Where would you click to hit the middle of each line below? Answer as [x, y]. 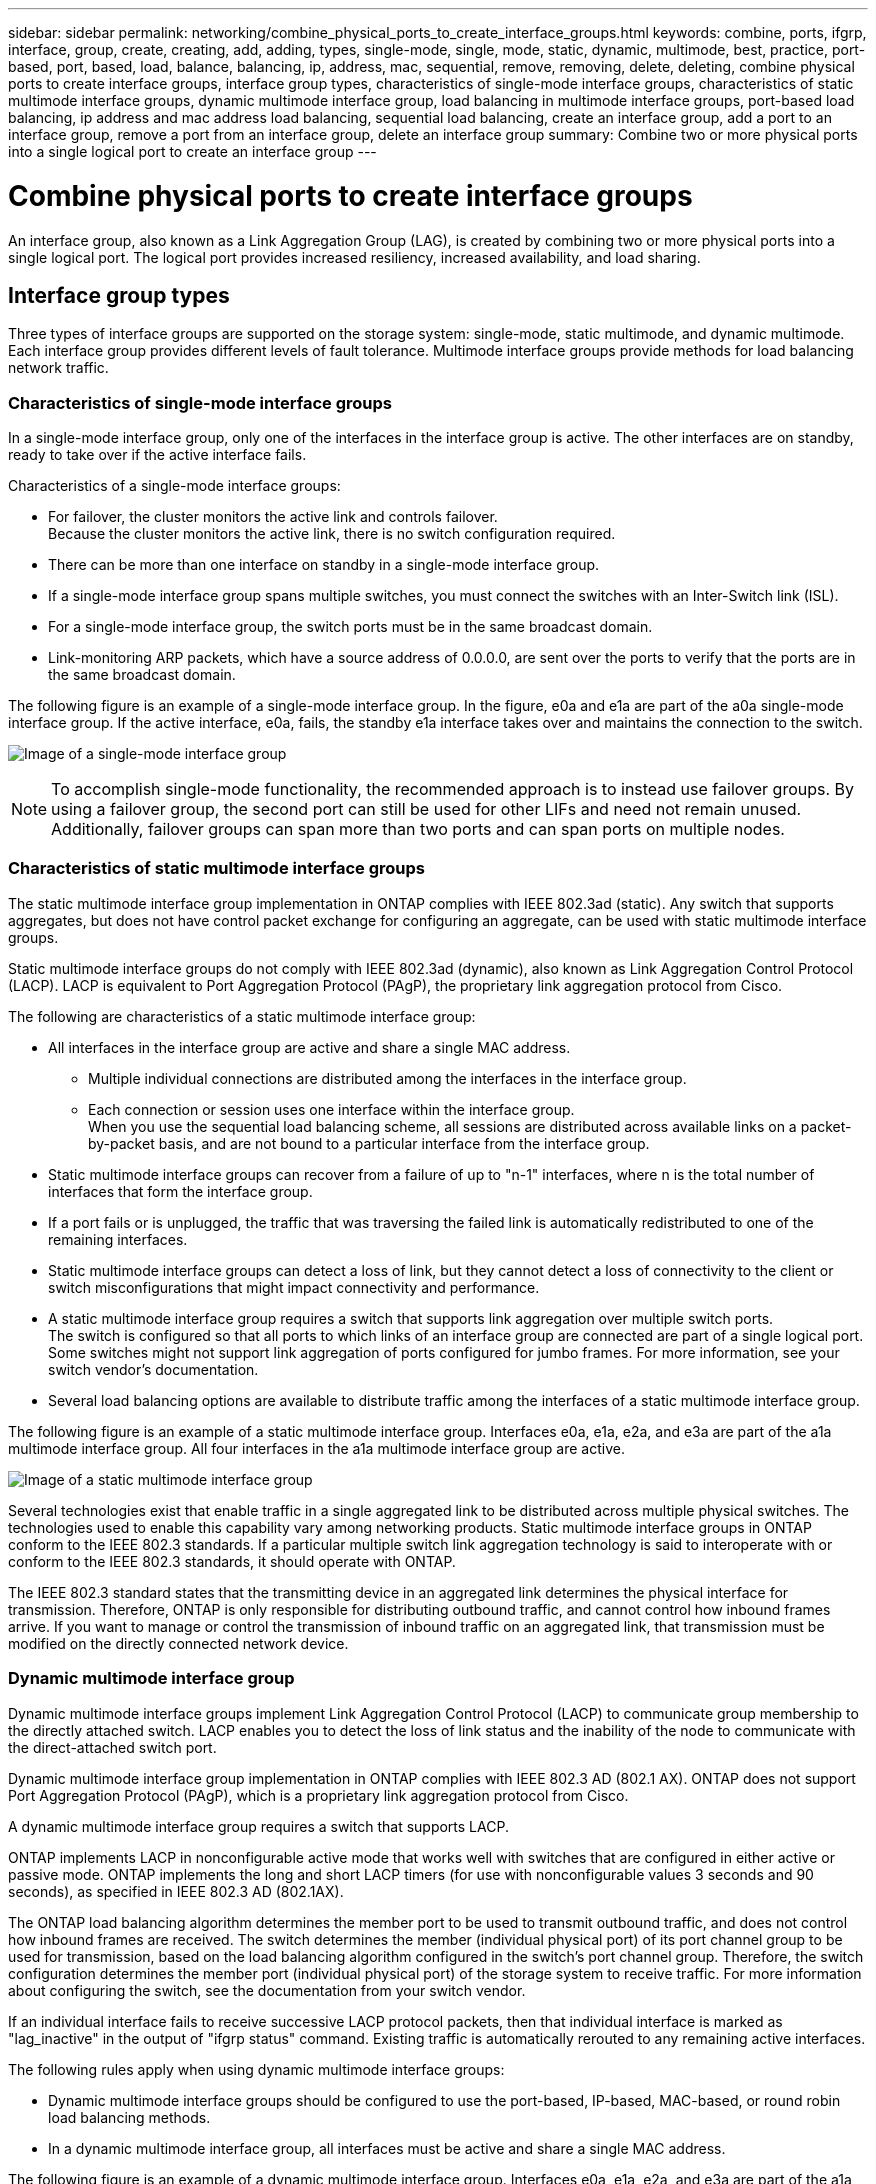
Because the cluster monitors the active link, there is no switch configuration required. [332, 534]
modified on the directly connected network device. [178, 1643]
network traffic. [58, 368]
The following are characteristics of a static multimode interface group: [242, 1016]
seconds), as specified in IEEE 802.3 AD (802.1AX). [176, 1891]
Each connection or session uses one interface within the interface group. [331, 1109]
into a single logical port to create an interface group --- [192, 151]
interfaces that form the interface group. [180, 1191]
